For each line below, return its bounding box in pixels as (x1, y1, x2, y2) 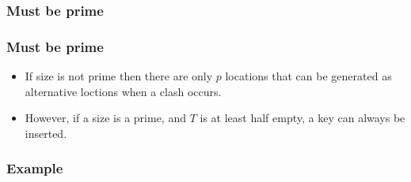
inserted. (25, 124, 67, 141)
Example (6, 158, 63, 178)
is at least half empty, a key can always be (200, 110, 405, 126)
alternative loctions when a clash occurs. (25, 83, 222, 99)
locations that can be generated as (225, 68, 392, 84)
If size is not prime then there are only (25, 68, 213, 84)
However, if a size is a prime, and (25, 110, 186, 126)
